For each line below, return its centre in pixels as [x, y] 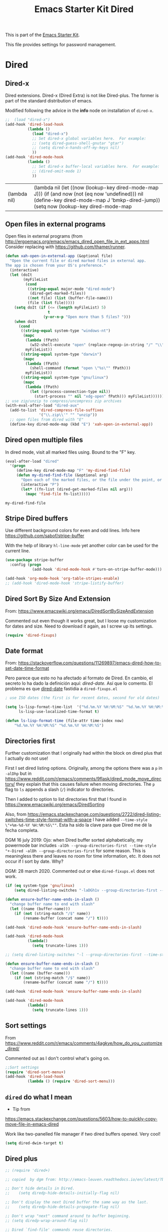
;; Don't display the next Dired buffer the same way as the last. [77, 1202]
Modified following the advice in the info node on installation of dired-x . [79, 111]
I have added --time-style [120, 819]
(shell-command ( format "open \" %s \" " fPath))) [80, 368]
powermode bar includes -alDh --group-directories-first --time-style [81, 846]
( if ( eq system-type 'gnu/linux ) [40, 886]
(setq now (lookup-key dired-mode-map [83, 206]
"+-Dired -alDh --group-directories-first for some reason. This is [75, 851]
